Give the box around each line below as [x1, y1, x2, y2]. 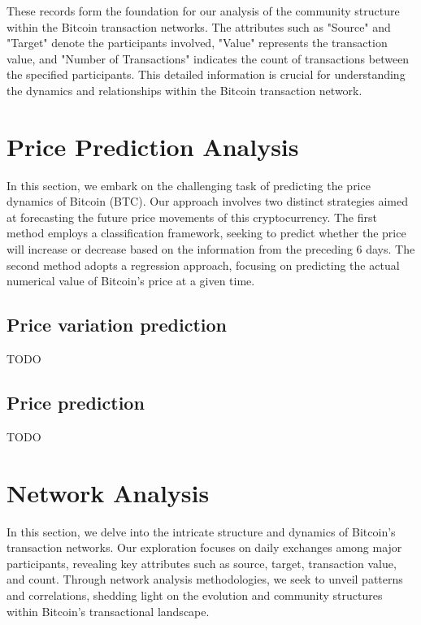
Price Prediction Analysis [7, 129, 299, 163]
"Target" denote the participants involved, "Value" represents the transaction [7, 34, 388, 51]
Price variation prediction [7, 312, 228, 337]
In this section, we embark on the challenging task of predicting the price [7, 176, 371, 193]
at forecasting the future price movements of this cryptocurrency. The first [7, 208, 377, 225]
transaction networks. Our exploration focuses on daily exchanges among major [7, 539, 402, 556]
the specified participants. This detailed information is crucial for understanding [7, 66, 406, 83]
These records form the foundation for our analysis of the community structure [7, 2, 400, 19]
